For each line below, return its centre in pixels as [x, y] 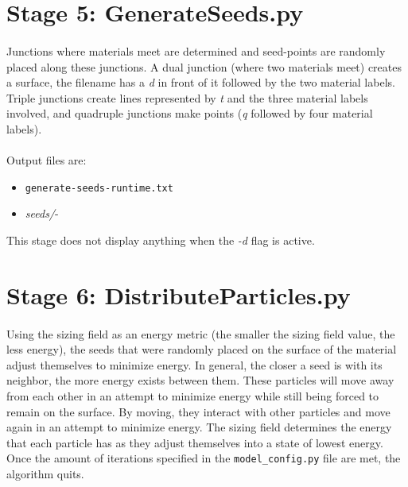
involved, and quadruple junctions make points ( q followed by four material [190, 113]
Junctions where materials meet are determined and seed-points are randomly [196, 50]
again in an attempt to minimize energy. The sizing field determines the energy [199, 427]
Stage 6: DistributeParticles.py [179, 294]
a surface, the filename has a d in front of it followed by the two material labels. [201, 82]
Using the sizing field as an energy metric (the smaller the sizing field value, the [201, 333]
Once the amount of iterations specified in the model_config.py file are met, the [204, 458]
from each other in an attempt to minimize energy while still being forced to [193, 395]
